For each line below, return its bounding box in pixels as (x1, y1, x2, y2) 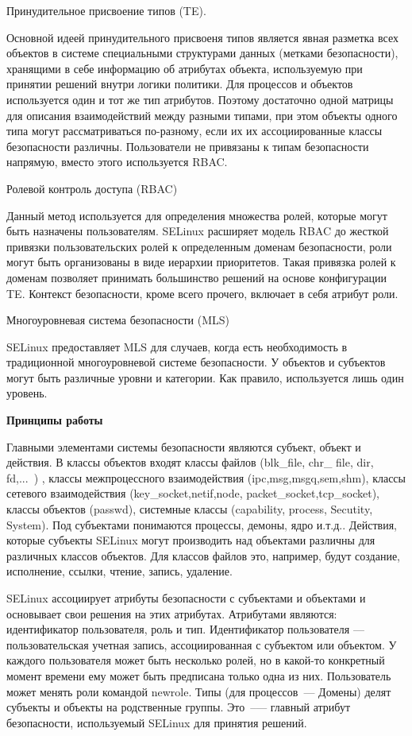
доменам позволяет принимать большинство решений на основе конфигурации (6, 269, 387, 285)
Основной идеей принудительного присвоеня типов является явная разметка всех (6, 29, 399, 45)
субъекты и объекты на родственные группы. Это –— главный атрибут (6, 699, 351, 715)
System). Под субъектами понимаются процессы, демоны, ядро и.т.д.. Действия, (6, 516, 398, 533)
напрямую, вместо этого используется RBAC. (6, 153, 228, 170)
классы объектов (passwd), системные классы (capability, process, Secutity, (6, 501, 373, 517)
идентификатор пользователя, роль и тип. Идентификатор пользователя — (6, 621, 364, 637)
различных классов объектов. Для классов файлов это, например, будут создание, (6, 547, 401, 564)
